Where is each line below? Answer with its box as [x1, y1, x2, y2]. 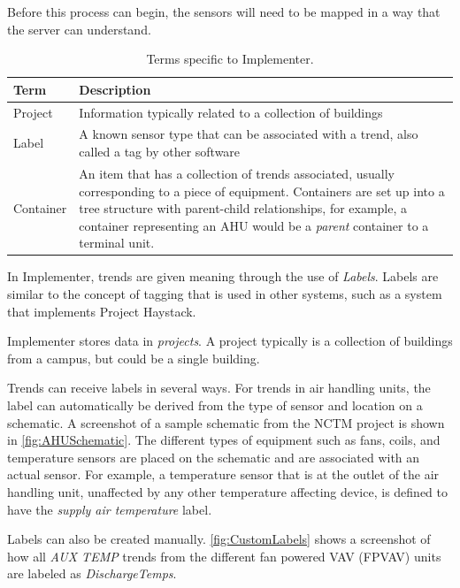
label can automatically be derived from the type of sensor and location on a [7, 395, 423, 414]
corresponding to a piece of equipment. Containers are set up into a [79, 181, 445, 200]
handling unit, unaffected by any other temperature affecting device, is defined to [7, 482, 448, 500]
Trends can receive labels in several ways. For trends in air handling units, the [7, 378, 431, 397]
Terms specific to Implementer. [146, 50, 314, 68]
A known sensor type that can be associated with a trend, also [79, 125, 418, 143]
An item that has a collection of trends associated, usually [79, 164, 395, 182]
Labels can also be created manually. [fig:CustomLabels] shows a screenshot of [7, 530, 431, 548]
